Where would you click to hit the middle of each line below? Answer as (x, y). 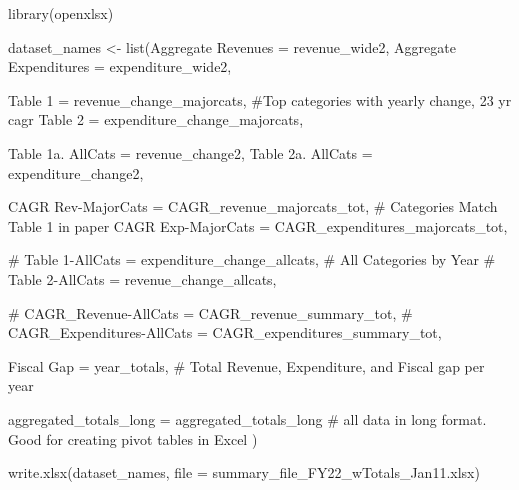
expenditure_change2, (76, 172)
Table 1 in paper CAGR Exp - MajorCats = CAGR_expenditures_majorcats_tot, (258, 225)
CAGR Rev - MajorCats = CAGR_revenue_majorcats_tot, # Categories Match (253, 206)
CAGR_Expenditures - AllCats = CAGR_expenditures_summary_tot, (225, 332)
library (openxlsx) (61, 13)
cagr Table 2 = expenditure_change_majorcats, (156, 119)
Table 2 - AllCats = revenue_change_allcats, (142, 278)
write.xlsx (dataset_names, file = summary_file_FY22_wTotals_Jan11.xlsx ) (244, 472)
